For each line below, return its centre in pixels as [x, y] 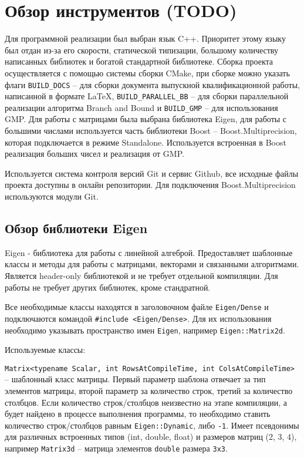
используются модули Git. [52, 196]
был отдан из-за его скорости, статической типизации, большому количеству [142, 50]
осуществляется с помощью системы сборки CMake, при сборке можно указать [147, 73]
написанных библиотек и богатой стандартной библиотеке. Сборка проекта [139, 61]
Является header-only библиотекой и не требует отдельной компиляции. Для [141, 276]
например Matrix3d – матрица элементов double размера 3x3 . [116, 448]
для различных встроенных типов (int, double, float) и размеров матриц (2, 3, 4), [151, 437]
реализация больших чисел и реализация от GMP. [94, 154]
